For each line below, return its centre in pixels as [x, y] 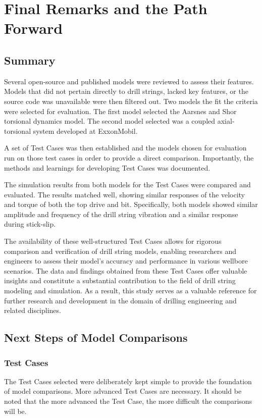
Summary [30, 60]
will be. [15, 411]
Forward [34, 28]
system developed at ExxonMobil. [85, 130]
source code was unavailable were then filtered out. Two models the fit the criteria [131, 101]
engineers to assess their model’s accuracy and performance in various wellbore [126, 261]
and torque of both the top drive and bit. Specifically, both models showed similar [131, 204]
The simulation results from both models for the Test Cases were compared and [127, 185]
